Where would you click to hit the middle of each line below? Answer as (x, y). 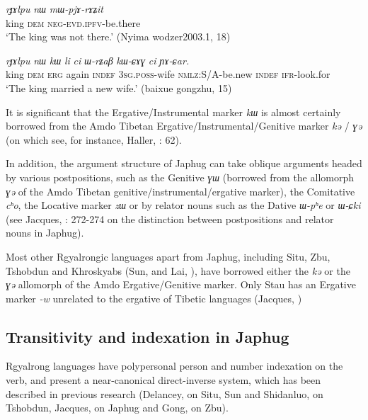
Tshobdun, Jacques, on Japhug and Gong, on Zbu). (117, 408)
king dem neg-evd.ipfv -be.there (73, 22)
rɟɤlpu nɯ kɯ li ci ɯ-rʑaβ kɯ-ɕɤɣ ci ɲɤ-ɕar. (98, 60)
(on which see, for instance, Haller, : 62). (94, 139)
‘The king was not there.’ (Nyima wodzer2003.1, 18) (118, 36)
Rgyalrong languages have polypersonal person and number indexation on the (174, 366)
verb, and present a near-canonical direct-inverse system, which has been (163, 380)
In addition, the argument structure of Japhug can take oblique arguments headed (184, 163)
